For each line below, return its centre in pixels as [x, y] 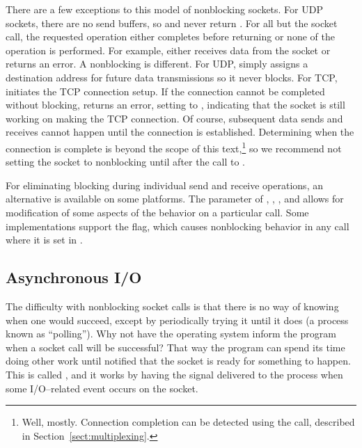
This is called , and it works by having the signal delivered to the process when [174, 374]
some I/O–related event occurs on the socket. [102, 388]
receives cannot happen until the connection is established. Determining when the [180, 132]
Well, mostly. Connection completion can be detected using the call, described [188, 422]
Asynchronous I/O [74, 277]
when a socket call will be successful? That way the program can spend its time [175, 347]
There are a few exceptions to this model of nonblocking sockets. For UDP [164, 9]
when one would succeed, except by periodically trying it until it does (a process [177, 320]
